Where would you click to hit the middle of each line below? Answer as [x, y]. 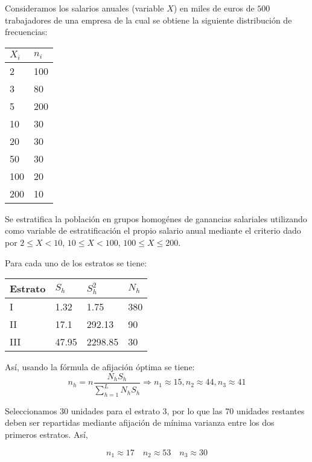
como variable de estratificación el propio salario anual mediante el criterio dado [153, 230]
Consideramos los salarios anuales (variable [84, 8]
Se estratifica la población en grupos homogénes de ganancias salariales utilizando [156, 218]
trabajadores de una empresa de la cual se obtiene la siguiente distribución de [148, 20]
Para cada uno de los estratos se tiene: [76, 262]
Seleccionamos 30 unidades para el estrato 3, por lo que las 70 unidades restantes [155, 410]
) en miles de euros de [214, 8]
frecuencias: [26, 32]
